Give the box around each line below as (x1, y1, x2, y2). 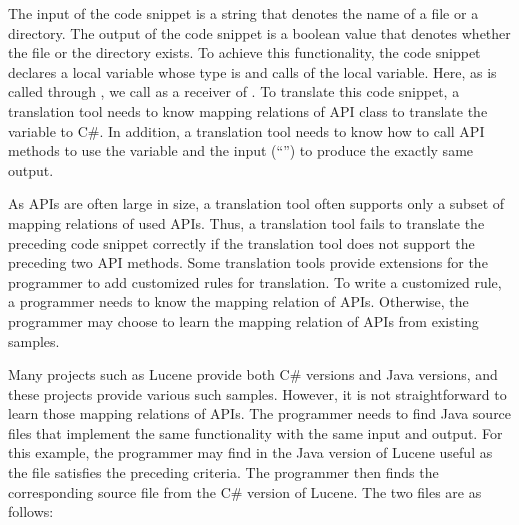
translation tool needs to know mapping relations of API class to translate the (8, 100, 488, 121)
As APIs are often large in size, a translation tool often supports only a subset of (8, 193, 505, 214)
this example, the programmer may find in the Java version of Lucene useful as (8, 442, 493, 463)
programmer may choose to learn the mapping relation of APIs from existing (8, 310, 479, 331)
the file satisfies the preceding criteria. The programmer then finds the (8, 462, 439, 483)
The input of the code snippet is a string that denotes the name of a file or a (8, 3, 479, 23)
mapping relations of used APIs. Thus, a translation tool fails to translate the (8, 212, 485, 233)
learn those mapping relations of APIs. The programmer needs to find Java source (8, 403, 512, 424)
